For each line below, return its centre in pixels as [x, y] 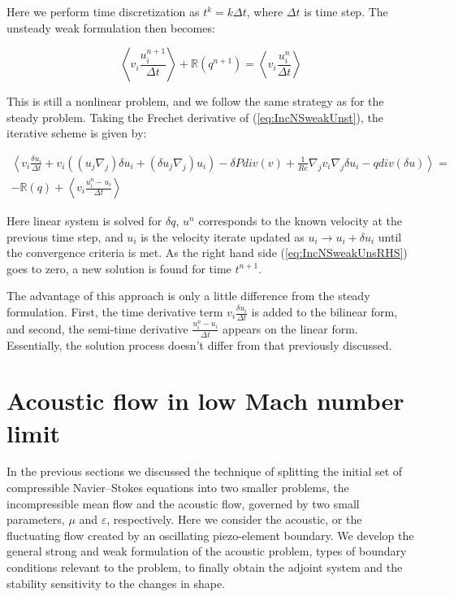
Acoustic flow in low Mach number [205, 401]
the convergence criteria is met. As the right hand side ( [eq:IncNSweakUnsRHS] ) [207, 253]
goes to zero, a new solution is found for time [119, 268]
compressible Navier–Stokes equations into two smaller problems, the [178, 488]
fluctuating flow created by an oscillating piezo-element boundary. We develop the [210, 535]
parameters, [36, 519]
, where [265, 11]
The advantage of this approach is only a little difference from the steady [188, 296]
